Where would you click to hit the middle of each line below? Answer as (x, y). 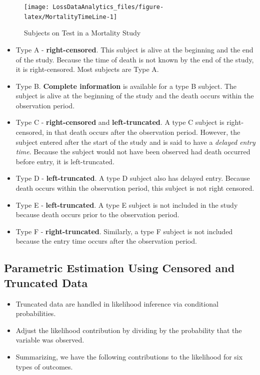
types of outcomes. (44, 366)
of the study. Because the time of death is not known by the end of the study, (135, 59)
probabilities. (36, 313)
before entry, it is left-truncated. (65, 161)
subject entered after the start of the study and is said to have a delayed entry (135, 142)
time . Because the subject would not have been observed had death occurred (133, 152)
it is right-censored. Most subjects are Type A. (87, 69)
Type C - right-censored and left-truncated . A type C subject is (120, 122)
